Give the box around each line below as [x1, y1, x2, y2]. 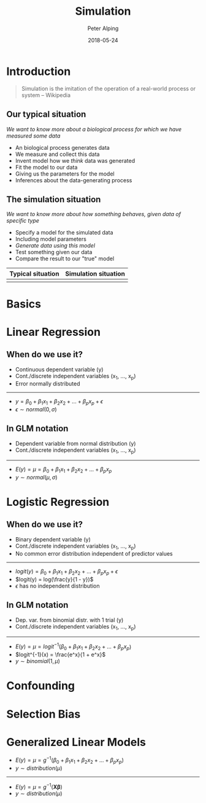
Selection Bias [6, 707, 81, 721]
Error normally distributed [15, 380, 81, 387]
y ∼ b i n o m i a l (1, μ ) [15, 658, 60, 665]
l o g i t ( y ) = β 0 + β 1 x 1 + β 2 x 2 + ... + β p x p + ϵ [15, 568, 118, 576]
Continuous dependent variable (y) [15, 365, 104, 373]
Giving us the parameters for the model [15, 170, 115, 177]
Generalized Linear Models [6, 735, 146, 749]
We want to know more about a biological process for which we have [6, 125, 182, 133]
